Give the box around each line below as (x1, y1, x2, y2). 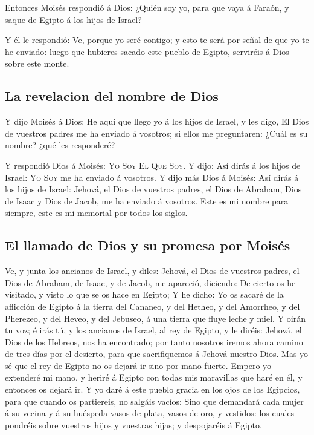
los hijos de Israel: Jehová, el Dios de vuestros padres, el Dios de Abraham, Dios (5, 183, 302, 195)
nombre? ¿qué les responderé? (5, 139, 115, 151)
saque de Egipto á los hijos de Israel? (5, 13, 142, 25)
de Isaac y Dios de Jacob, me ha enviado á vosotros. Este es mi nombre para (5, 194, 289, 207)
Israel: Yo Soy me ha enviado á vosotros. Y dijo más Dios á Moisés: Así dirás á (5, 171, 299, 183)
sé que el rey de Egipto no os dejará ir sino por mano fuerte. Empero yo (5, 359, 272, 371)
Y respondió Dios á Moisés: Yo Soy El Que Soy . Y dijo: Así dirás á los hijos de (5, 159, 301, 171)
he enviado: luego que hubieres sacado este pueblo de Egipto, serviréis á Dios (5, 45, 289, 57)
